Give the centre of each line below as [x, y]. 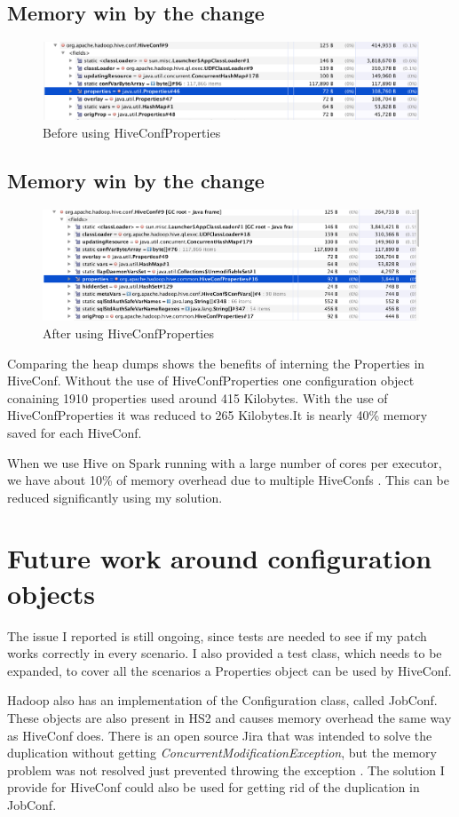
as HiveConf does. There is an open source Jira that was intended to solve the [220, 735]
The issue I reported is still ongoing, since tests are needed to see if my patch [217, 635]
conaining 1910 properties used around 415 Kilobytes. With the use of [198, 397]
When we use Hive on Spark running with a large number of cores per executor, [225, 462]
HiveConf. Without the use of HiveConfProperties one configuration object [211, 381]
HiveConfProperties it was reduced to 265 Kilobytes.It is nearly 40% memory [218, 415]
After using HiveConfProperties [128, 333]
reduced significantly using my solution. [115, 497]
